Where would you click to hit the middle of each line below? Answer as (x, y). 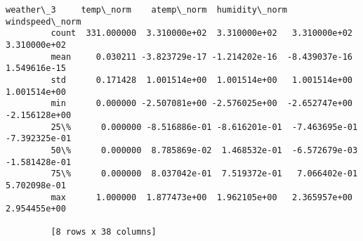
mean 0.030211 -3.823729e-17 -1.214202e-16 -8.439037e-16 (202, 57)
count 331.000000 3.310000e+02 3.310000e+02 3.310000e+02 (202, 33)
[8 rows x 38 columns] (104, 232)
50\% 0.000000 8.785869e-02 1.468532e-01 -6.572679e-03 (204, 150)
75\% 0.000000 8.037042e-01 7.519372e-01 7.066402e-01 (204, 174)
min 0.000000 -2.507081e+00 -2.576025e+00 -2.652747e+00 (202, 104)
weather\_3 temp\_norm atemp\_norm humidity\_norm (146, 10)
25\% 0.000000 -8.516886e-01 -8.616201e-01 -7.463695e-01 (204, 127)
